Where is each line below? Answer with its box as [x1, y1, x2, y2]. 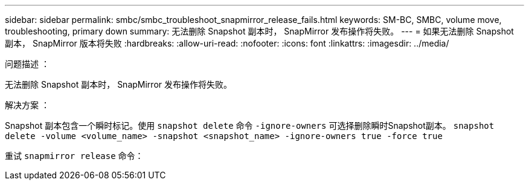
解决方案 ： [5, 100, 50, 110]
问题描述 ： [5, 59, 50, 69]
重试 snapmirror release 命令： [5, 151, 144, 161]
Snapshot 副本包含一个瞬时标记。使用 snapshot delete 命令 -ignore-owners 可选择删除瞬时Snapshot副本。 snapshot [5, 120, 495, 131]
